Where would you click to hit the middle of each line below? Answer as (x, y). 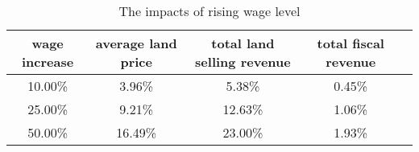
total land (243, 43)
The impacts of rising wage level (209, 11)
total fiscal (351, 43)
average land (136, 43)
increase (48, 62)
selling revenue (243, 62)
